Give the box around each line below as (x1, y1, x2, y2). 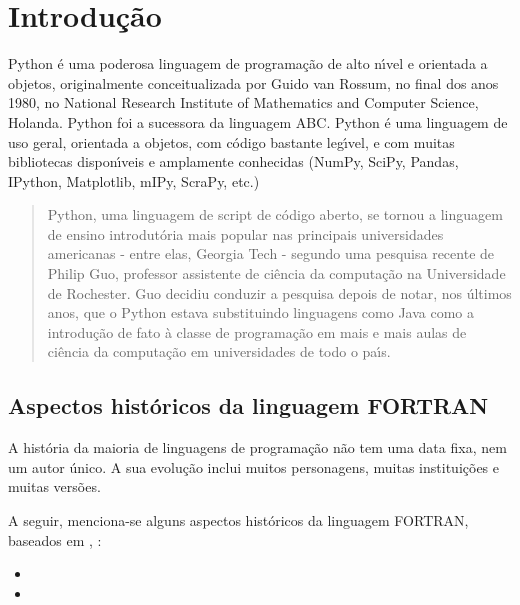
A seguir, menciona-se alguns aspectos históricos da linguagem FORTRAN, (8, 510, 469, 531)
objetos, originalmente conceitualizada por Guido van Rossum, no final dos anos (8, 72, 499, 93)
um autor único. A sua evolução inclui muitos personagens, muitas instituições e (8, 456, 499, 477)
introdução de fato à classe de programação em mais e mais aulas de (47, 321, 467, 342)
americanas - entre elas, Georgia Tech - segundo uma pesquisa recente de (47, 243, 495, 264)
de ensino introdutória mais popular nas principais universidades (47, 223, 444, 244)
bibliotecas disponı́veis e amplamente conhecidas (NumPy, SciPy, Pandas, (8, 151, 459, 172)
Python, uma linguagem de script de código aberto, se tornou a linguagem (47, 204, 503, 225)
